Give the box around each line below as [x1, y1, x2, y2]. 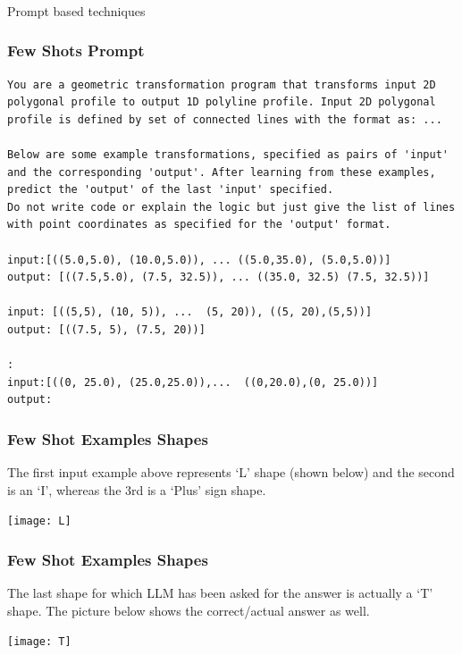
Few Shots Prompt [7, 39, 145, 62]
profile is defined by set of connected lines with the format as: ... [7, 113, 442, 126]
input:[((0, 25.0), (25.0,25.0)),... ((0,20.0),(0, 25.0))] [7, 375, 379, 389]
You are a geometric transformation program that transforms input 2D [7, 78, 436, 91]
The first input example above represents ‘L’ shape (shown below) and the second [7, 463, 455, 482]
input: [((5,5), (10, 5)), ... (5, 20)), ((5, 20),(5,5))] [7, 306, 373, 319]
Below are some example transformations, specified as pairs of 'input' [7, 148, 449, 162]
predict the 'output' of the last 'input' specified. [7, 183, 334, 197]
